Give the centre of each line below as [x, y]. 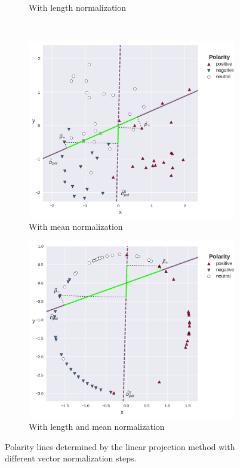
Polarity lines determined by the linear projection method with [120, 446]
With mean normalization [76, 227]
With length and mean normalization [97, 427]
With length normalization [78, 7]
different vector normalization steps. [71, 458]
